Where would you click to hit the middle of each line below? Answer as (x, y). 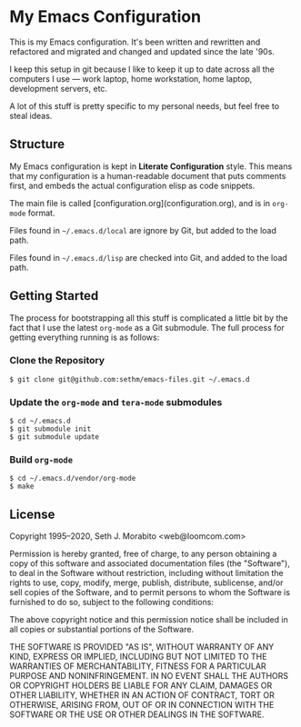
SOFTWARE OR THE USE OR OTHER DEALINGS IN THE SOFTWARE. (137, 714)
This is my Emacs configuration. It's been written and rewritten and (135, 42)
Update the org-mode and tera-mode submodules (116, 402)
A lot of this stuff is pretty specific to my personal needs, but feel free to (145, 105)
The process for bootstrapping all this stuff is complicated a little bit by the (149, 318)
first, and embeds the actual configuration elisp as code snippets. (132, 185)
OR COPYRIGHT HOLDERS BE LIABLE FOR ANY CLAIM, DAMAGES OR (141, 686)
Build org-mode (41, 460)
